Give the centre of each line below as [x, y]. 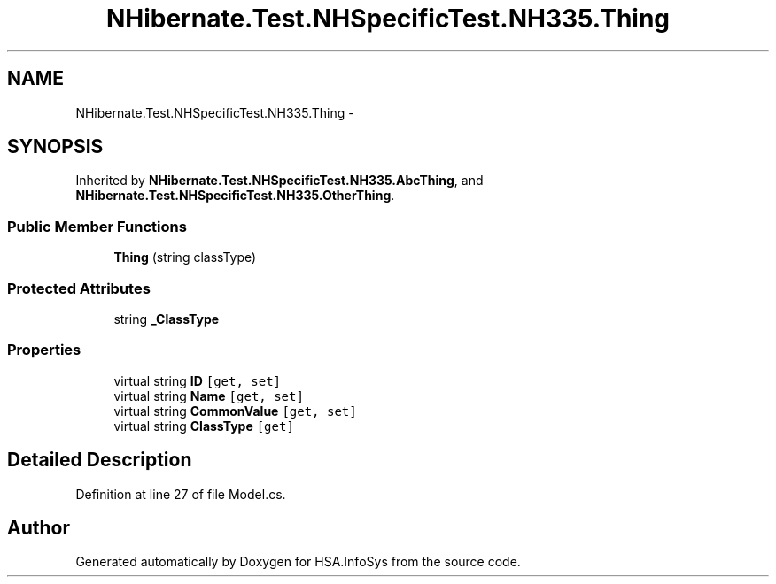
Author [39, 527]
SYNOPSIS [55, 147]
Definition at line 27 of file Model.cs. [181, 494]
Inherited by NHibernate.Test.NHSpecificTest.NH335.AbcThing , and [279, 181]
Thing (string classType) [185, 257]
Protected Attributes [79, 288]
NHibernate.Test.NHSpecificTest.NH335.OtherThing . [235, 196]
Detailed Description [100, 460]
